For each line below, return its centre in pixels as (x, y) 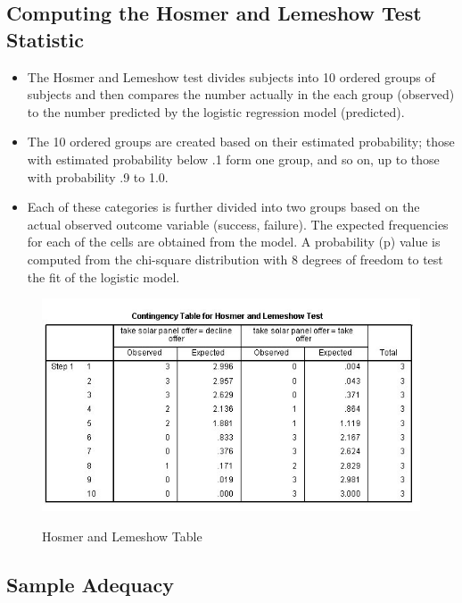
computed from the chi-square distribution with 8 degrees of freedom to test (235, 259)
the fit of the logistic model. (103, 276)
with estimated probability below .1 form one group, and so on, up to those (233, 159)
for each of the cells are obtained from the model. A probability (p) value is (234, 242)
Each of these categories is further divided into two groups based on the (223, 207)
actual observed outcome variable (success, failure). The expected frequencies (238, 224)
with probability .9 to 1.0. (98, 176)
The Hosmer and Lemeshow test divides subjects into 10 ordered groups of (231, 76)
